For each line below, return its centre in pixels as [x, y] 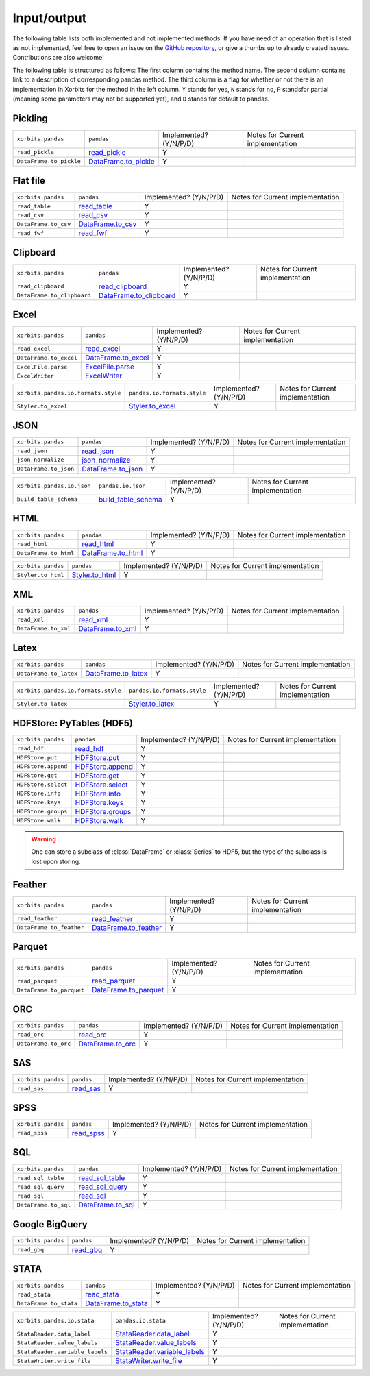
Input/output [50, 18]
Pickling [30, 118]
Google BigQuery [50, 1224]
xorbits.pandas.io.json [54, 486]
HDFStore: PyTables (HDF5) [73, 723]
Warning [44, 839]
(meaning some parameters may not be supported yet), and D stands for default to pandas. [141, 99]
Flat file [29, 181]
